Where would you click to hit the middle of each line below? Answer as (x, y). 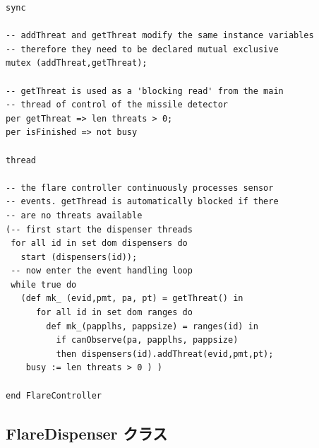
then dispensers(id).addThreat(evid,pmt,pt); (165, 354)
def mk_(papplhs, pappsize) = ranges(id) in (152, 326)
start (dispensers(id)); (79, 257)
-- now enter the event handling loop (102, 271)
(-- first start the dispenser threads (99, 229)
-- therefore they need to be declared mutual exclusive (142, 49)
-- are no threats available (74, 215)
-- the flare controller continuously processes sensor (140, 188)
